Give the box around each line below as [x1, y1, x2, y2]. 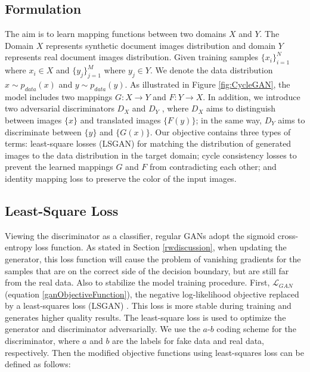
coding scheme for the [216, 323, 296, 335]
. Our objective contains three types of [150, 125, 291, 138]
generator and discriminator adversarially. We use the [5, 323, 200, 335]
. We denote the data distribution [150, 64, 273, 76]
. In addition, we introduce [203, 90, 300, 103]
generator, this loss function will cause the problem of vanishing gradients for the [5, 252, 301, 265]
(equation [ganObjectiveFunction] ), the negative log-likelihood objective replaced [5, 287, 299, 300]
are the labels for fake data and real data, [112, 334, 265, 347]
